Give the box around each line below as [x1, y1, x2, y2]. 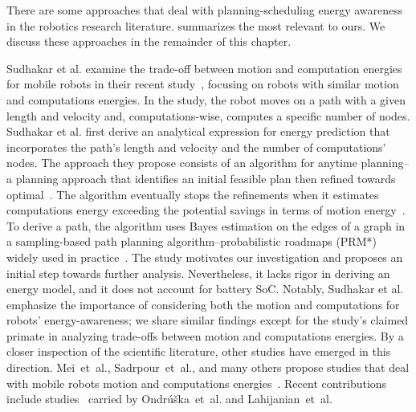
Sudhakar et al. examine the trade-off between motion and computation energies [6, 59, 402, 76]
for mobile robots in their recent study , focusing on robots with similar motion [6, 75, 399, 92]
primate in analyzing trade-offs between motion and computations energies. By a [6, 327, 404, 344]
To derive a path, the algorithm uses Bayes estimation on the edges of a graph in [6, 217, 406, 234]
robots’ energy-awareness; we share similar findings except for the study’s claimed [6, 312, 409, 328]
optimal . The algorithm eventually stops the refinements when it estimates [6, 186, 379, 202]
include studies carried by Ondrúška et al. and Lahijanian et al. [6, 390, 332, 407]
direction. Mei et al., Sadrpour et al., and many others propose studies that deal [6, 359, 410, 376]
